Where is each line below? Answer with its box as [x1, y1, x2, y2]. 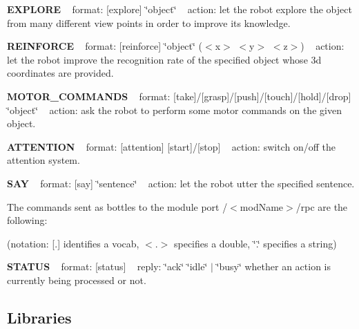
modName [240, 199, 284, 214]
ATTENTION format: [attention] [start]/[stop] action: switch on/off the [7, 139, 336, 153]
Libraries [7, 306, 72, 328]
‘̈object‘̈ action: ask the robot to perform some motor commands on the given [7, 102, 342, 117]
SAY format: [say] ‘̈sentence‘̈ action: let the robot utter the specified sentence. [7, 176, 355, 190]
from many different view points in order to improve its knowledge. [7, 15, 291, 30]
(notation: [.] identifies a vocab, [7, 236, 139, 250]
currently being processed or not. [7, 272, 146, 287]
